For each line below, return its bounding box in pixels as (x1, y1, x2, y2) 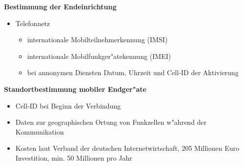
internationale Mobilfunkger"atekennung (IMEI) (27, 51, 171, 61)
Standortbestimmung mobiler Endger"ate (4, 83, 146, 94)
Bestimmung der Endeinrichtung (4, 1, 117, 11)
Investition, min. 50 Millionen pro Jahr (15, 152, 132, 163)
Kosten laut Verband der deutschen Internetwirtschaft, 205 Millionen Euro (15, 143, 240, 153)
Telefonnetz (15, 18, 50, 28)
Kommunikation (15, 126, 64, 137)
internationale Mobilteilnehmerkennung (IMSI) (27, 34, 168, 45)
